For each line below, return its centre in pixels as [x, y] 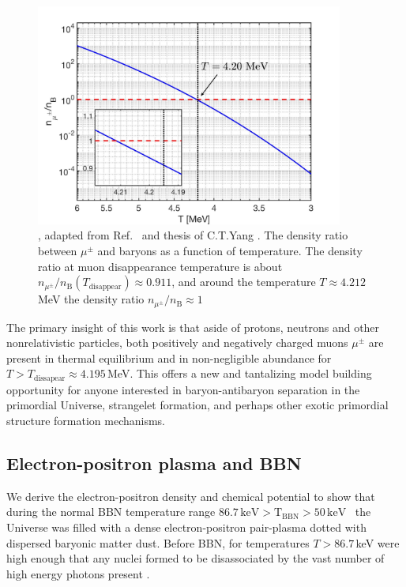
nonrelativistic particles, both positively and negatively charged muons [177, 342]
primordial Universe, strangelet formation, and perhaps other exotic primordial [197, 405]
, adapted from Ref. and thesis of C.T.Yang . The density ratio [193, 235]
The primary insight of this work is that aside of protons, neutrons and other [193, 327]
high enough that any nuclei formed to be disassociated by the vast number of [195, 558]
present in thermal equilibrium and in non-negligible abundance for [169, 357]
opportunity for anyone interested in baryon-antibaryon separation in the [183, 389]
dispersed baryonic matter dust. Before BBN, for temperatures [158, 542]
